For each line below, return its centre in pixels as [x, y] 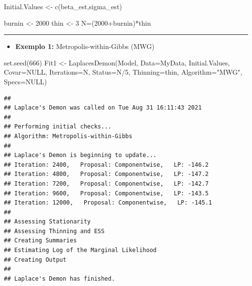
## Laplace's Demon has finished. [60, 278]
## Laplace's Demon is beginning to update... [80, 155]
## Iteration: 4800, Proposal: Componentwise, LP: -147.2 [106, 174]
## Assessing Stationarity [47, 222]
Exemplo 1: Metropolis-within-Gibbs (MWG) [85, 46]
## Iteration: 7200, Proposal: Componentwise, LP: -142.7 [106, 183]
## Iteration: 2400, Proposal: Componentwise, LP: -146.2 [106, 165]
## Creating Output [35, 260]
